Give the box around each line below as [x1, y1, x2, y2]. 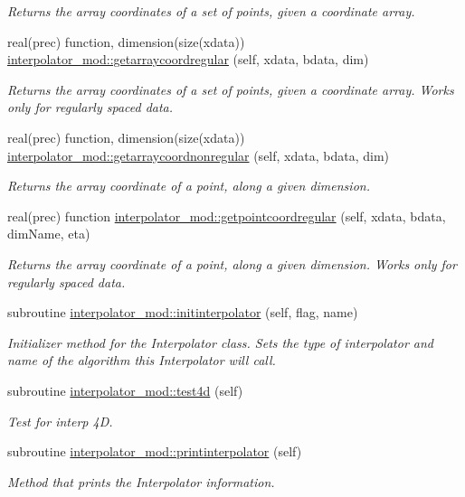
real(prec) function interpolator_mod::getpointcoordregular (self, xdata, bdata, [7, 206, 446, 225]
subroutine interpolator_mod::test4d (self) [7, 380, 243, 399]
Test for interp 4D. [7, 411, 113, 430]
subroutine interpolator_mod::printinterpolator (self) [7, 442, 302, 461]
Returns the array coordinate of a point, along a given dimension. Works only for [7, 254, 457, 273]
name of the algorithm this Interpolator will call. [7, 351, 276, 370]
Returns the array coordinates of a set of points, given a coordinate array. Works [7, 80, 454, 98]
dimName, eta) [7, 224, 90, 243]
